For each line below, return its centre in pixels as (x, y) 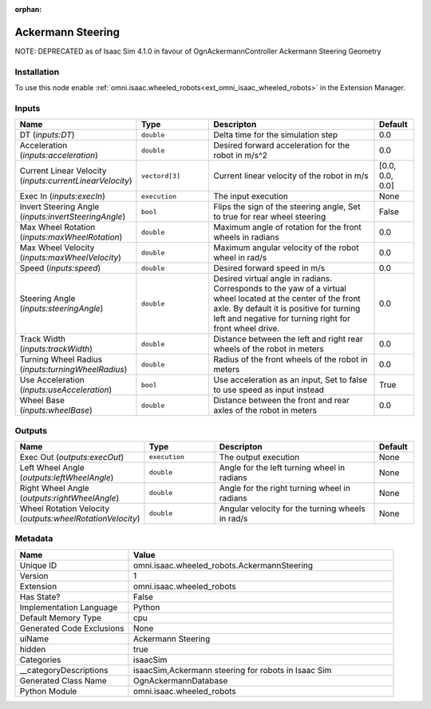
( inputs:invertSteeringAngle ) (73, 217)
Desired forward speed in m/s (269, 268)
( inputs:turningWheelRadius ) (73, 370)
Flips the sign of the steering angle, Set (287, 207)
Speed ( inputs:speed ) (60, 268)
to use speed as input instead (269, 390)
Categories (40, 659)
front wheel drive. (246, 329)
